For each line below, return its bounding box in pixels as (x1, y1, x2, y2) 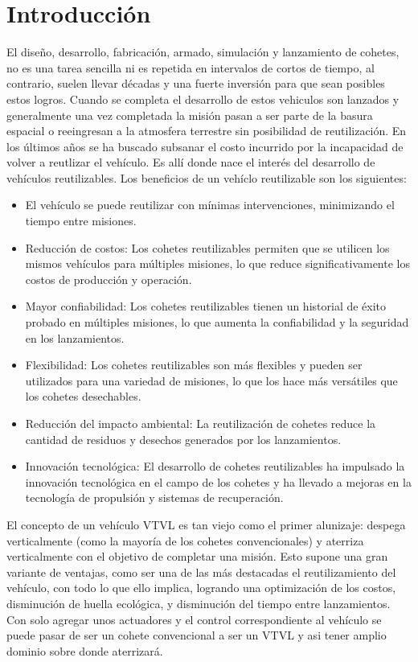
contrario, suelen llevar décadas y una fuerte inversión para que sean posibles (6, 75, 385, 92)
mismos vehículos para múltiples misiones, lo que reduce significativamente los (25, 255, 410, 272)
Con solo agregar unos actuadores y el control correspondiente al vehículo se (6, 611, 382, 627)
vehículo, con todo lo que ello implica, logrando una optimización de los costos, (6, 579, 396, 596)
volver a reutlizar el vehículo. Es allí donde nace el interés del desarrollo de (6, 154, 375, 171)
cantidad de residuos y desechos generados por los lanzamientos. (25, 430, 342, 447)
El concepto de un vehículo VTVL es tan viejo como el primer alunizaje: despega (6, 516, 406, 532)
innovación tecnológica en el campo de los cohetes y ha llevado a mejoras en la (25, 473, 412, 490)
